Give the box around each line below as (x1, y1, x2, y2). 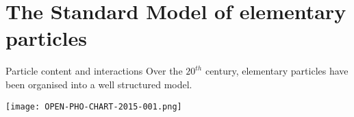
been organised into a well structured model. (5, 77, 192, 91)
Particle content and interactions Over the (5, 64, 183, 78)
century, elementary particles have (205, 64, 349, 78)
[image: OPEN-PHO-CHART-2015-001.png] (5, 101, 182, 112)
